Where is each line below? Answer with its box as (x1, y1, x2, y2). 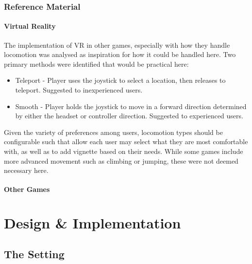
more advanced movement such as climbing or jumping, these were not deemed (4, 155, 238, 166)
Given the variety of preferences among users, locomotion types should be (4, 127, 223, 137)
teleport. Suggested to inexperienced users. (15, 85, 143, 95)
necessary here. (4, 165, 49, 175)
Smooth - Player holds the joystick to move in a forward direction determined (15, 101, 247, 111)
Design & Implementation (4, 213, 181, 233)
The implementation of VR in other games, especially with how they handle (4, 39, 230, 50)
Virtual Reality (4, 21, 56, 31)
